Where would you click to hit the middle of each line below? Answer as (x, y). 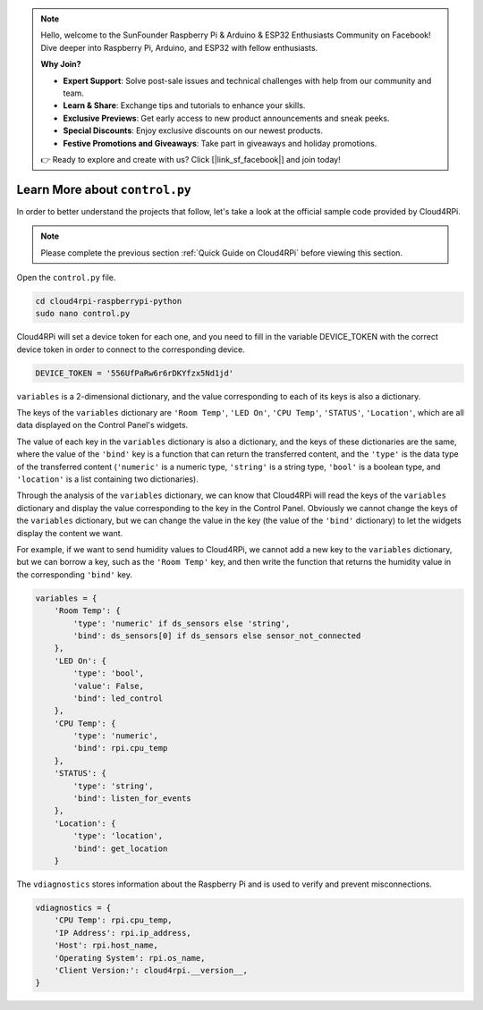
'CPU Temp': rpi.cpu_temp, (114, 920)
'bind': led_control (118, 698)
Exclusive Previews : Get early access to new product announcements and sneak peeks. (226, 118)
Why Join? (61, 64)
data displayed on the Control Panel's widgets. (102, 425)
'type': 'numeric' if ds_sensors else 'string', (182, 623)
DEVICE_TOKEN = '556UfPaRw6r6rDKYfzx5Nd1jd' (135, 373)
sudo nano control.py (83, 314)
